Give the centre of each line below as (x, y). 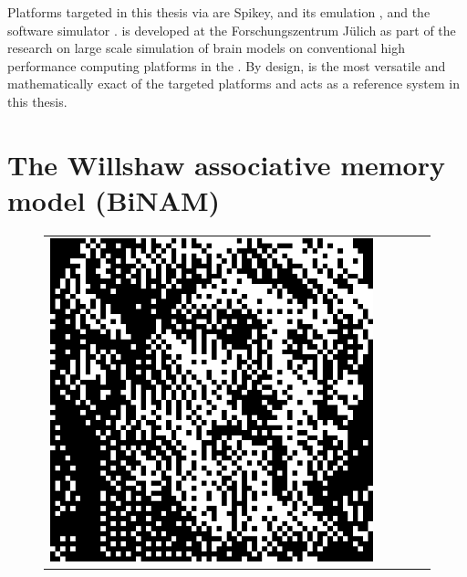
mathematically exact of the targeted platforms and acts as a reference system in (233, 84)
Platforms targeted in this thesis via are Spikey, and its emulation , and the (219, 12)
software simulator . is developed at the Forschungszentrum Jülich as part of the (232, 30)
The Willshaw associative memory (226, 164)
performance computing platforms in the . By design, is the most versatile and (227, 65)
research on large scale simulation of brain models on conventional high (207, 48)
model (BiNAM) (114, 199)
